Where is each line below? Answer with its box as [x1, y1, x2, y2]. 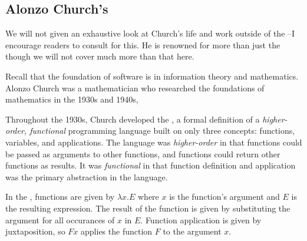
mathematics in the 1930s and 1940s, [5, 93, 138, 105]
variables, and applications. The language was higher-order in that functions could [5, 136, 302, 148]
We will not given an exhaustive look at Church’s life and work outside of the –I [5, 27, 295, 39]
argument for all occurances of [5, 213, 115, 226]
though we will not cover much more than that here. [5, 50, 194, 62]
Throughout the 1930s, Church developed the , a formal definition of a [5, 113, 260, 125]
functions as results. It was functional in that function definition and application [5, 159, 296, 171]
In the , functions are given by [5, 190, 115, 203]
